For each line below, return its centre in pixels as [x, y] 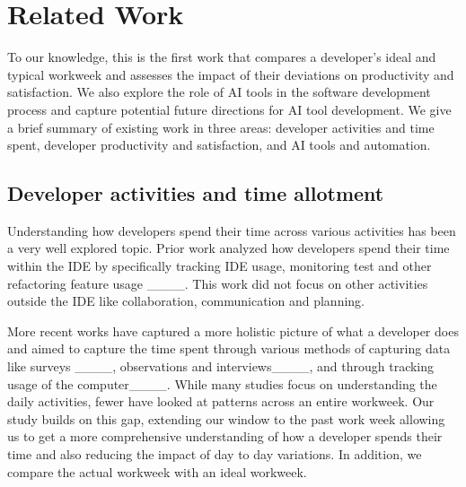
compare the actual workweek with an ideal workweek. [157, 471]
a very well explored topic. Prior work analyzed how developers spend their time [229, 248]
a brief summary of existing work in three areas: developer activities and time [221, 127]
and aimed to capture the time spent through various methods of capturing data [229, 348]
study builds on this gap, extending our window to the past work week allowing [226, 418]
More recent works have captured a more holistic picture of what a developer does [233, 330]
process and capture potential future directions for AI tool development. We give [229, 109]
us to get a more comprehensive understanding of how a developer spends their [225, 436]
